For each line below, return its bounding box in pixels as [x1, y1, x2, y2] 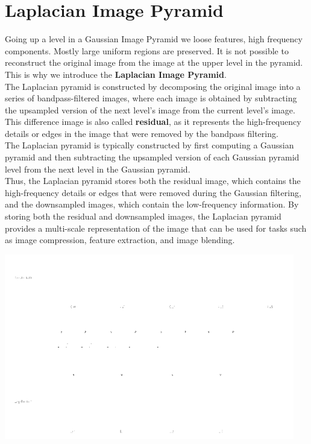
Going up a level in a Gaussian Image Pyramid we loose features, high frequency [5, 33, 303, 45]
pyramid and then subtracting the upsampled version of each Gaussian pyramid [5, 151, 300, 163]
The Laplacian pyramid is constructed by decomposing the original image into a [5, 80, 301, 92]
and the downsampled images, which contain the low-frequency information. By [5, 198, 299, 211]
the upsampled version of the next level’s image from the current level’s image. [5, 103, 295, 116]
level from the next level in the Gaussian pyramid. [5, 162, 190, 175]
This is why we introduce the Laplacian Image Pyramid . [5, 68, 227, 80]
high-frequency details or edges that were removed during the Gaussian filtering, [5, 186, 301, 198]
